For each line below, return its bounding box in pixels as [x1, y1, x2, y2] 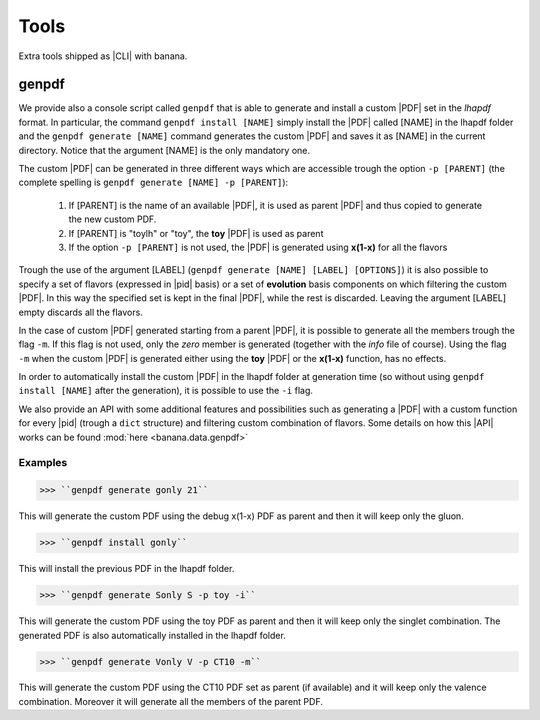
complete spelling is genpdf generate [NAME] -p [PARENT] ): [18, 176, 289, 189]
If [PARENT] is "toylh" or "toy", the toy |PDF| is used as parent [68, 227, 324, 239]
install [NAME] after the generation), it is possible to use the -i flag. [18, 385, 314, 397]
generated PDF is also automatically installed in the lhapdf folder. [18, 629, 287, 641]
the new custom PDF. [68, 213, 157, 225]
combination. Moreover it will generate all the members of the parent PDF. [18, 695, 324, 707]
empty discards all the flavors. [18, 306, 144, 318]
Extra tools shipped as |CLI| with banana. [18, 50, 188, 62]
